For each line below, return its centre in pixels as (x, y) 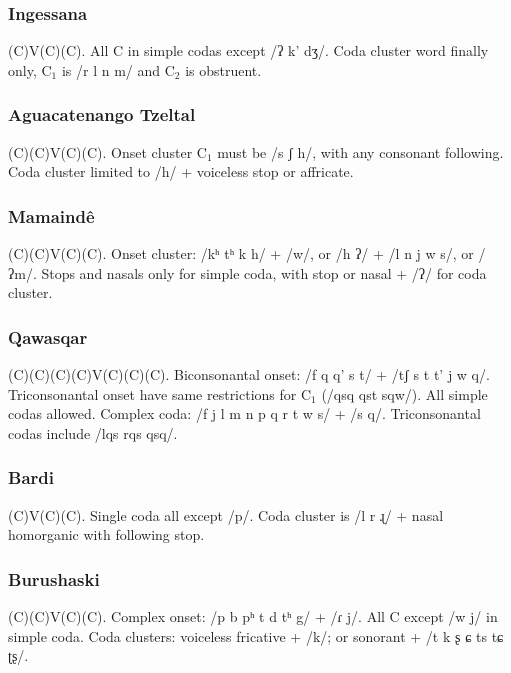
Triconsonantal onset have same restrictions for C (160, 393)
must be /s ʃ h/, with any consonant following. (360, 151)
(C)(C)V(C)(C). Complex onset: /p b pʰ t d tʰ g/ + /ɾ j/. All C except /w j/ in (253, 616)
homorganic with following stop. (106, 534)
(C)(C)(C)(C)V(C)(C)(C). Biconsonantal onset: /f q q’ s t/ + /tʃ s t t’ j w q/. (249, 374)
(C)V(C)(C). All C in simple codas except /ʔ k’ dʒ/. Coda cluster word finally (248, 50)
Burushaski (54, 578)
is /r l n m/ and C (118, 69)
